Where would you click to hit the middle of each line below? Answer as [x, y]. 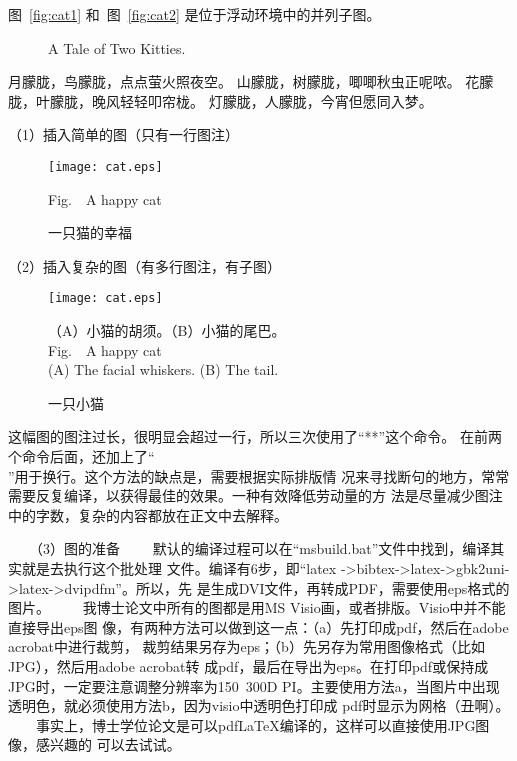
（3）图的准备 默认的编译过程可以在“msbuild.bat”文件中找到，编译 [263, 548]
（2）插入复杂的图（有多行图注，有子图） [144, 265]
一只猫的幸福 [90, 232]
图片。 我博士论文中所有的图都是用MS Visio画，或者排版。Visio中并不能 [257, 607]
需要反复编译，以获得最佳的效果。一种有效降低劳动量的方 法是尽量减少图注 [255, 495]
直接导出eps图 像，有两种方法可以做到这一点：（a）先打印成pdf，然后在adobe [258, 626]
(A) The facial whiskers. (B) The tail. [163, 369]
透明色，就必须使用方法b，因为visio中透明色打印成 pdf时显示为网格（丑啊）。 [259, 705]
